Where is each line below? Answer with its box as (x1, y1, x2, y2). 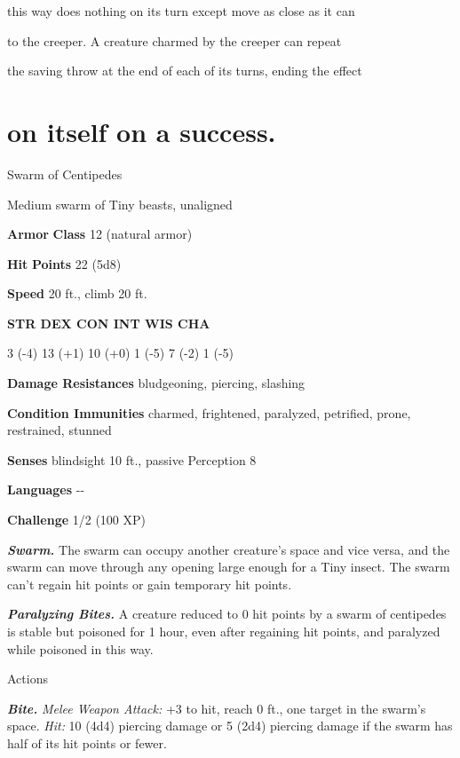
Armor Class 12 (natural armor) (7, 225, 193, 243)
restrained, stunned (7, 421, 112, 439)
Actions (7, 669, 48, 688)
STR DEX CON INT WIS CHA (7, 313, 210, 332)
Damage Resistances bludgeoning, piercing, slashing (7, 374, 305, 392)
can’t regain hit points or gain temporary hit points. (7, 574, 292, 593)
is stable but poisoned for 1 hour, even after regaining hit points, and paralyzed (7, 622, 440, 640)
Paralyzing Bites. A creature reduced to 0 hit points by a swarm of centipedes (7, 604, 447, 623)
